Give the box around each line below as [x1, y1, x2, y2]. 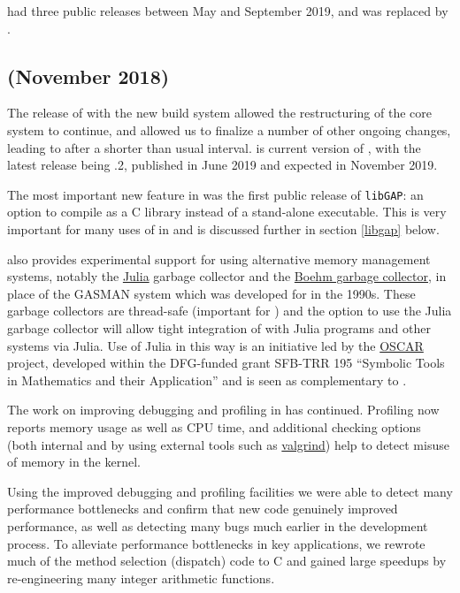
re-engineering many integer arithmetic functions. [7, 568, 275, 587]
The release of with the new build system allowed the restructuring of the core [7, 103, 432, 122]
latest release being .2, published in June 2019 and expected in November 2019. [7, 156, 438, 174]
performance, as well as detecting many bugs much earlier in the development [7, 516, 428, 535]
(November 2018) [7, 62, 170, 89]
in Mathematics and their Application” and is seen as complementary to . [7, 370, 407, 389]
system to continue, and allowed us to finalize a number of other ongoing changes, [7, 120, 451, 139]
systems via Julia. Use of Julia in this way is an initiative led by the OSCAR [7, 336, 424, 354]
